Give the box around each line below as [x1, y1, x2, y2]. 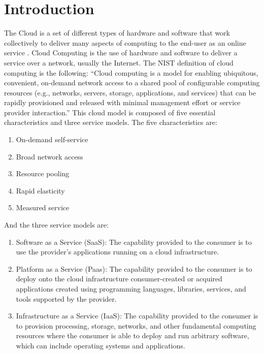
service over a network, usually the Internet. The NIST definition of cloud [4, 57, 234, 68]
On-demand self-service [16, 134, 88, 145]
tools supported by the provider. [16, 293, 117, 304]
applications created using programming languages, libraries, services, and [16, 283, 246, 294]
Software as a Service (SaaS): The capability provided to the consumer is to [16, 236, 252, 247]
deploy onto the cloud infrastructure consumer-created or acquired [16, 273, 222, 284]
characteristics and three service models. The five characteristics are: [4, 117, 217, 127]
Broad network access [16, 151, 83, 162]
